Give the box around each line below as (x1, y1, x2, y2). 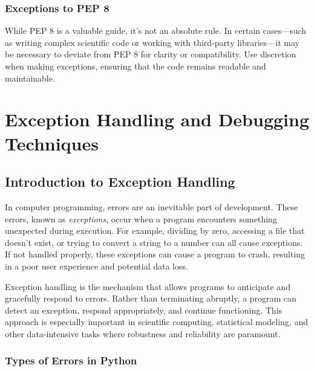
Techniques (5, 131, 99, 155)
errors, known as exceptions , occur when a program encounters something (5, 212, 277, 225)
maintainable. (5, 71, 55, 84)
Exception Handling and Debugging (5, 107, 310, 132)
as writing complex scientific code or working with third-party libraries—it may (5, 36, 300, 48)
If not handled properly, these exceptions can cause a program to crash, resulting (5, 248, 306, 260)
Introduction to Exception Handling (5, 172, 235, 191)
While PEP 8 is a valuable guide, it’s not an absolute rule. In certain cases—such (5, 24, 307, 37)
